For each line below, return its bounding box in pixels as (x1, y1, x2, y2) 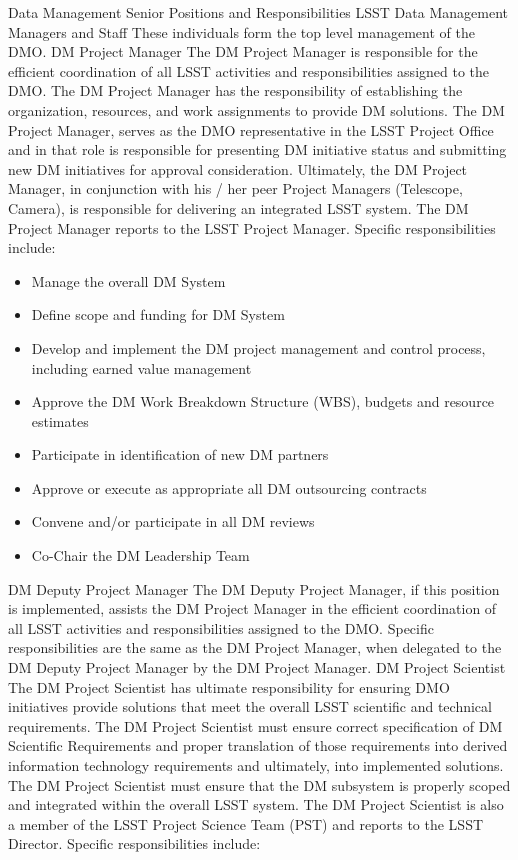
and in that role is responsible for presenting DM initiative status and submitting (8, 139, 507, 160)
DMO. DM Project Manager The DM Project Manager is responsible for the (8, 41, 478, 62)
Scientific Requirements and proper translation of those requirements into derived (8, 735, 508, 756)
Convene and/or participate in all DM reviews (31, 511, 315, 532)
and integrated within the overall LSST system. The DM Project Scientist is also (8, 794, 504, 815)
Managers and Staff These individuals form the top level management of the (8, 21, 475, 42)
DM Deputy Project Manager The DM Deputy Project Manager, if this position (8, 578, 500, 599)
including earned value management (31, 357, 252, 378)
